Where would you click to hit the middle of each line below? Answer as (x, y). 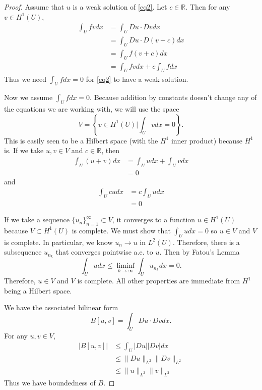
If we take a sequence (37, 220)
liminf (125, 266)
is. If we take (24, 150)
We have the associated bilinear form (61, 307)
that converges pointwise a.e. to (104, 252)
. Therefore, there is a (206, 242)
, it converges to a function (154, 220)
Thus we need (25, 79)
